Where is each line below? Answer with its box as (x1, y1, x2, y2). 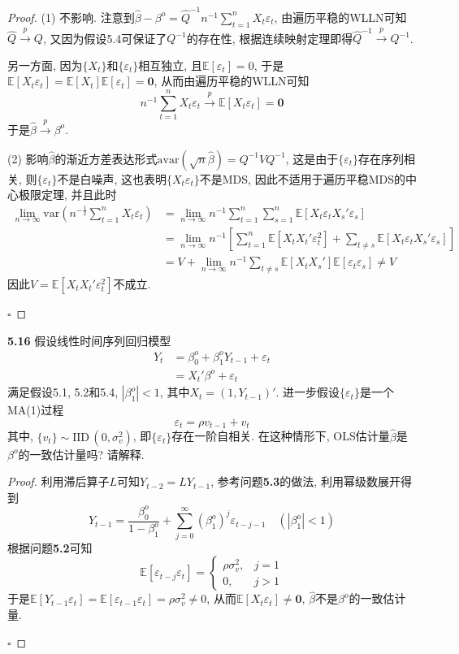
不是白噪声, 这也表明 (57, 170, 167, 187)
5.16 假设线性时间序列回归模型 (7, 331, 171, 349)
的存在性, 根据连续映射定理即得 (186, 29, 353, 46)
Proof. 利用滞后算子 (7, 473, 110, 490)
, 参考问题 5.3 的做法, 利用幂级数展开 (210, 473, 401, 490)
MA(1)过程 (7, 401, 64, 418)
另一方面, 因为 (7, 56, 83, 73)
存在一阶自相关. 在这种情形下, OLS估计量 (171, 427, 390, 444)
